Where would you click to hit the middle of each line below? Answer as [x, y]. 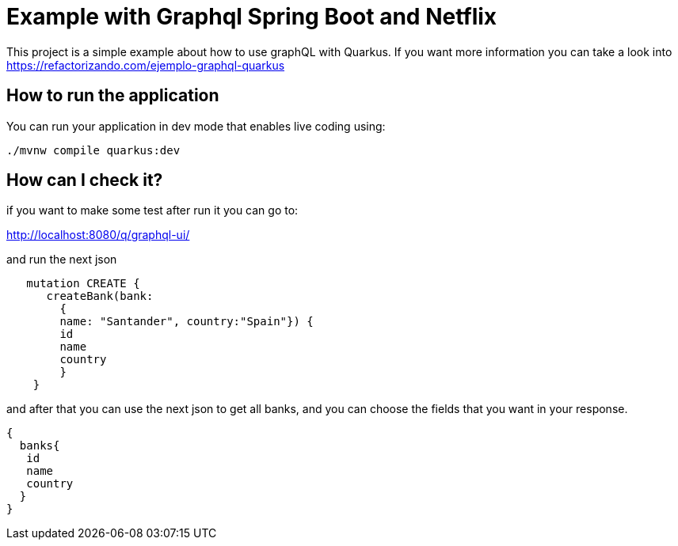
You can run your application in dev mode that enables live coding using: [196, 126]
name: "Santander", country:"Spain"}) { [187, 322]
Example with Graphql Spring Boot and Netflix [252, 17]
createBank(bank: [100, 296]
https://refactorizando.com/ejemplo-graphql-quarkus [146, 65]
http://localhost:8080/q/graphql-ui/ [98, 235]
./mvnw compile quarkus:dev [93, 150]
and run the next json [62, 260]
